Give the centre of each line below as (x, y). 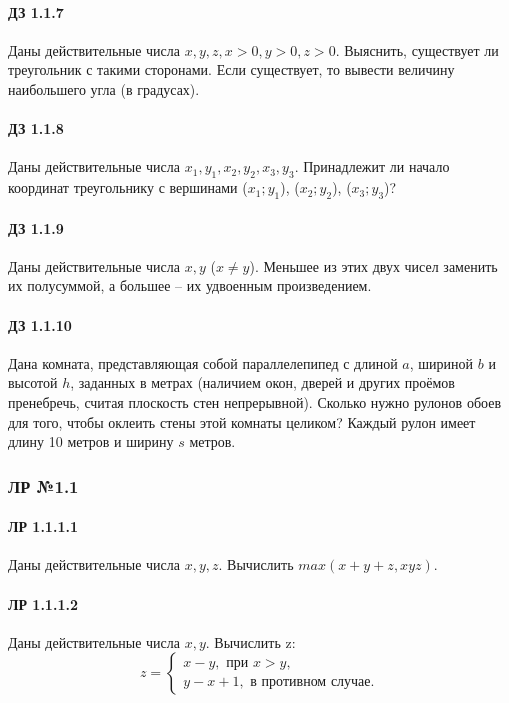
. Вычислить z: (250, 641)
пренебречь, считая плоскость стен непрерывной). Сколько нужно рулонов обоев (254, 401)
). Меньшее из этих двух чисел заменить (373, 265)
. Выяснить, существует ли (417, 49)
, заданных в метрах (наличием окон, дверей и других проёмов (262, 382)
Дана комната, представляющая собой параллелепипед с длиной (203, 362)
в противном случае (310, 681)
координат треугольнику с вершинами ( (128, 187)
